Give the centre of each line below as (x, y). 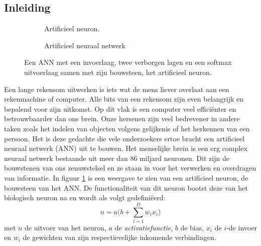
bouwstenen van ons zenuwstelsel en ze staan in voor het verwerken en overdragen (130, 168)
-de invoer (242, 227)
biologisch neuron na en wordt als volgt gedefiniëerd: (85, 197)
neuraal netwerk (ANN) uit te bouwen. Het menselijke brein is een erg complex (126, 148)
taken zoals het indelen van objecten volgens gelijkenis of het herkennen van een (127, 128)
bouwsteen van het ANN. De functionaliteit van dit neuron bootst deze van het (126, 187)
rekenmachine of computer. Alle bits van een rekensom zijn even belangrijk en (124, 99)
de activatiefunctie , (144, 227)
